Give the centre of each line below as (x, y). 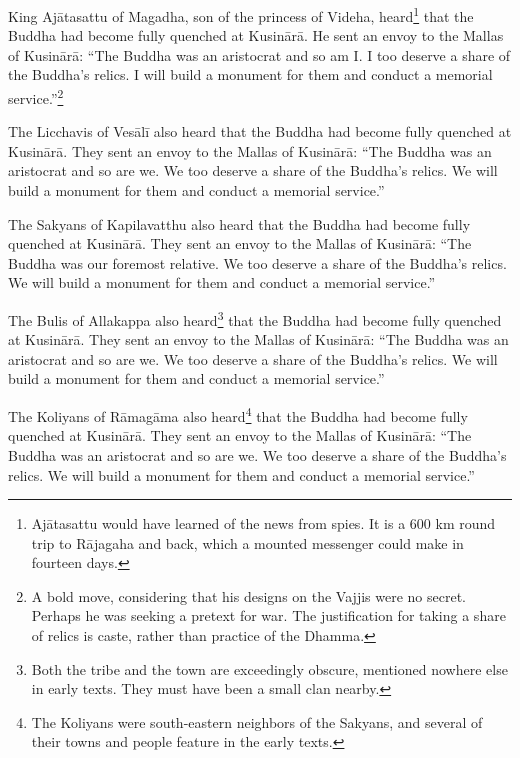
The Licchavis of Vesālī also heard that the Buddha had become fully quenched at (260, 131)
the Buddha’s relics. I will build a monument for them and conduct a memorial (250, 74)
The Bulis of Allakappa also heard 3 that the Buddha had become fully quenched (255, 318)
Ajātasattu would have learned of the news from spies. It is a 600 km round (263, 523)
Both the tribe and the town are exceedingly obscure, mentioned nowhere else (269, 668)
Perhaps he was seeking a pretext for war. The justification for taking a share (268, 615)
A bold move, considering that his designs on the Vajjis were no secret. (248, 595)
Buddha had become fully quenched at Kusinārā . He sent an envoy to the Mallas (256, 35)
